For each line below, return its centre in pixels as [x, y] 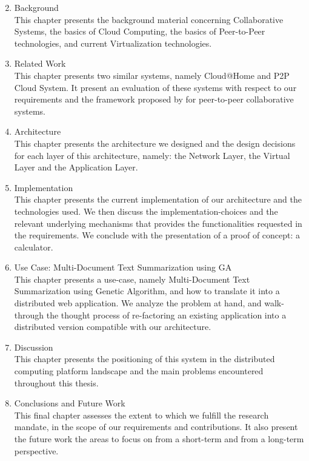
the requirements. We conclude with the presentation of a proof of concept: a [157, 235]
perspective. [36, 450]
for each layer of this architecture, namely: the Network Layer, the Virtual [152, 155]
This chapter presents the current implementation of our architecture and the [158, 199]
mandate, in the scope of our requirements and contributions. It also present [156, 427]
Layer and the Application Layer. [76, 167]
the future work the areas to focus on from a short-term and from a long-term [159, 439]
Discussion [34, 347]
